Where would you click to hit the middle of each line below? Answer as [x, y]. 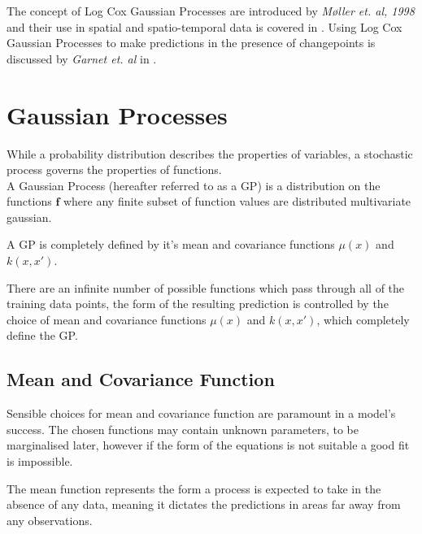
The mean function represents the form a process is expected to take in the [194, 488]
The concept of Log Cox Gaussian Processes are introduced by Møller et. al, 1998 [211, 11]
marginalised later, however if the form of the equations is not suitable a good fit [208, 445]
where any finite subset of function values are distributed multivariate [237, 201]
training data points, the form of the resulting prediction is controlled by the [198, 304]
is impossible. [40, 461]
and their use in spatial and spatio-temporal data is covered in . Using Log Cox [204, 26]
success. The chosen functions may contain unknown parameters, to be [183, 429]
